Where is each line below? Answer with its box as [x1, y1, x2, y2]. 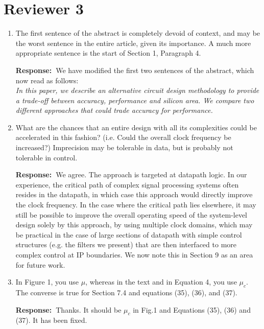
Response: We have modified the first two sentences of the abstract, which [15, 64, 254, 75]
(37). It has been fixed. [15, 315, 87, 325]
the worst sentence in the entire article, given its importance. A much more [15, 37, 251, 48]
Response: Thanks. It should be [15, 304, 122, 315]
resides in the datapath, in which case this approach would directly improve [15, 189, 253, 200]
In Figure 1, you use [15, 276, 79, 287]
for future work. [15, 259, 65, 270]
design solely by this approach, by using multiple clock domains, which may [15, 219, 253, 230]
